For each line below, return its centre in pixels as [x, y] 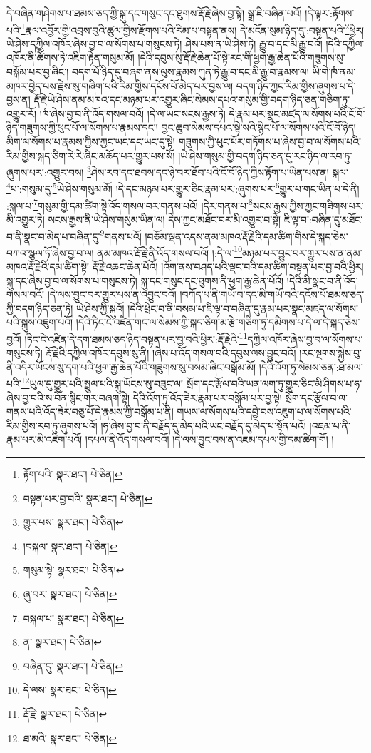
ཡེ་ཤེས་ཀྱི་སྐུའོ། [100, 308]
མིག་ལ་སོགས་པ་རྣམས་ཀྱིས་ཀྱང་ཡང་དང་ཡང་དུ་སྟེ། [91, 141]
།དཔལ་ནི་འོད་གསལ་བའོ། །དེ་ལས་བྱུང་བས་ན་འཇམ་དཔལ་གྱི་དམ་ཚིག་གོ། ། [209, 439]
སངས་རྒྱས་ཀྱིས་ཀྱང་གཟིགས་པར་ [308, 205]
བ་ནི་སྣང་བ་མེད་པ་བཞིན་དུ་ [53, 236]
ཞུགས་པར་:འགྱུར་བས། [45, 172]
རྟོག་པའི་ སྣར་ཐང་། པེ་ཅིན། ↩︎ [73, 474]
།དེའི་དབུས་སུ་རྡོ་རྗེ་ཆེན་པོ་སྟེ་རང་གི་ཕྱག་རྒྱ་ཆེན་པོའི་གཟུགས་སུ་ [241, 57]
